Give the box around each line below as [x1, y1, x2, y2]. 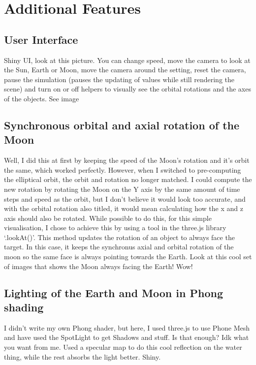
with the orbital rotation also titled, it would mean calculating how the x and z [4, 203, 243, 213]
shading [4, 300, 44, 315]
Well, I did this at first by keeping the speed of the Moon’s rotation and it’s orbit [4, 155, 250, 165]
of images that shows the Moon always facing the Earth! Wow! [4, 261, 193, 271]
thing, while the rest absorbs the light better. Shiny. [4, 351, 161, 362]
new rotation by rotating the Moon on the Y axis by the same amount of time [4, 183, 240, 194]
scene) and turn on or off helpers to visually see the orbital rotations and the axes [4, 84, 251, 94]
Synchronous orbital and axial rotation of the [4, 117, 240, 132]
